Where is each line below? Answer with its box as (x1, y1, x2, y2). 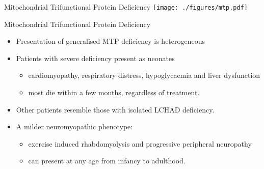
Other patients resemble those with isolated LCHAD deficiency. (16, 104, 215, 115)
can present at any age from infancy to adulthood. (28, 155, 186, 166)
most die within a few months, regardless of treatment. (28, 87, 200, 98)
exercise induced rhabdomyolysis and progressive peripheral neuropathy (28, 138, 252, 149)
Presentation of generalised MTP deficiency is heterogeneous (16, 36, 205, 46)
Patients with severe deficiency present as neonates (16, 52, 175, 63)
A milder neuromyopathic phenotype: (16, 121, 133, 132)
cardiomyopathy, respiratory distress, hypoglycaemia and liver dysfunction (28, 70, 260, 80)
